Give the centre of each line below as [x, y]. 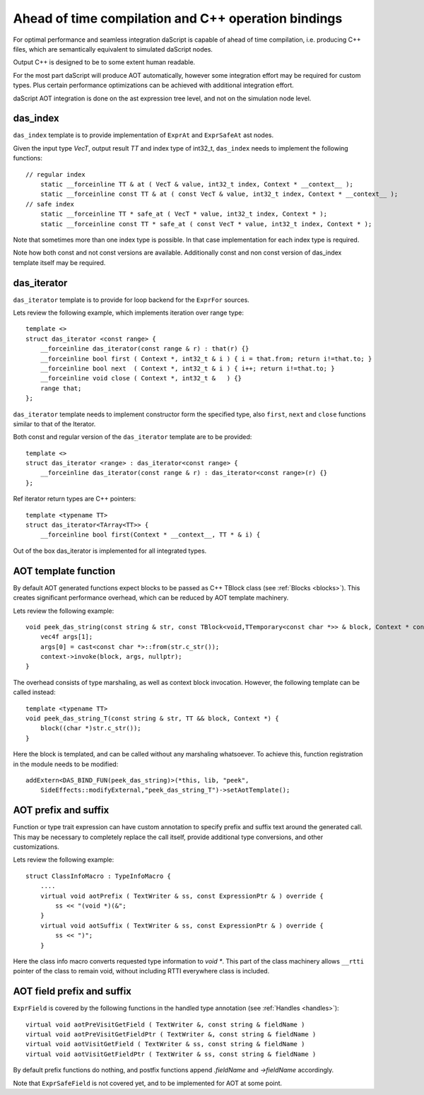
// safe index [50, 204]
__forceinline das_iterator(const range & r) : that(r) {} [145, 349]
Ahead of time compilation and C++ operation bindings [178, 18]
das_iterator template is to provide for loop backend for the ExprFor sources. [131, 300]
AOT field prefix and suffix [72, 991]
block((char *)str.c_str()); [90, 728]
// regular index [55, 174]
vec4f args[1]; [66, 637]
